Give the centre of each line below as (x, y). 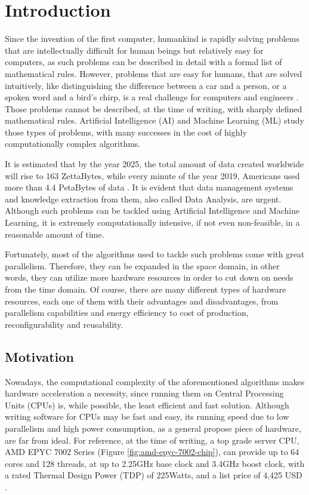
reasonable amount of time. (55, 234)
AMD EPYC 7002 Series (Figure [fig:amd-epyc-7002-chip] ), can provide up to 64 (152, 452)
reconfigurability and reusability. (64, 324)
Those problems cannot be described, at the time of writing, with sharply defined (154, 108)
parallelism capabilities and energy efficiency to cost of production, (127, 313)
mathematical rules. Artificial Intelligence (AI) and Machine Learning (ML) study (154, 120)
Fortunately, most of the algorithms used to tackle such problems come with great (155, 254)
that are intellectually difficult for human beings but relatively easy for (134, 50)
